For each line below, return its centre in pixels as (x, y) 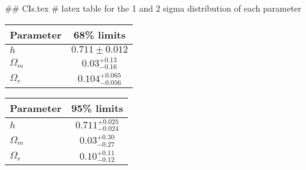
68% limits (100, 34)
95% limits (97, 108)
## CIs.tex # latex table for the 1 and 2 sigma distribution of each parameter (153, 8)
